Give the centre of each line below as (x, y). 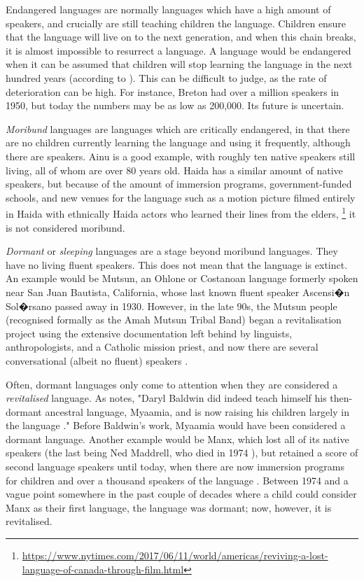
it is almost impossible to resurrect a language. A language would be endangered (178, 50)
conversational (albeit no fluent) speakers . (97, 360)
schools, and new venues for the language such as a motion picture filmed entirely (181, 197)
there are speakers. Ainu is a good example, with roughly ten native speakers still (181, 156)
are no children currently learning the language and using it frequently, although (178, 142)
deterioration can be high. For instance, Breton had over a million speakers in (173, 91)
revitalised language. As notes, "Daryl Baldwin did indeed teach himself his (166, 398)
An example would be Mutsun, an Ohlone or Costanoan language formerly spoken (182, 278)
